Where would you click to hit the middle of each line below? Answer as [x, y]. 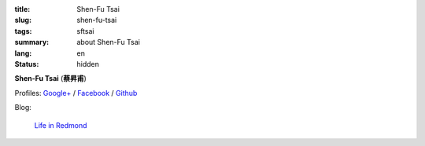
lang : [23, 53]
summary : [32, 42]
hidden [88, 64]
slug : [23, 20]
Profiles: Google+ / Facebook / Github [76, 93]
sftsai [85, 31]
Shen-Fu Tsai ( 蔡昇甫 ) [50, 78]
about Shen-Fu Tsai [109, 42]
